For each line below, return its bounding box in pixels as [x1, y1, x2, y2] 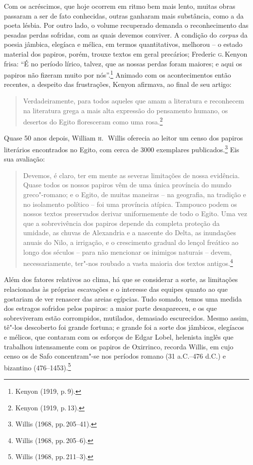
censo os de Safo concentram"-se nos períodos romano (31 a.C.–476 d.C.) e [4, 351, 226, 361]
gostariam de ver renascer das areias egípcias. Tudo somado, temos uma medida [4, 293, 242, 303]
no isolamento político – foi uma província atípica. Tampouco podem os [23, 199, 237, 209]
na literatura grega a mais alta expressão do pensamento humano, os [23, 105, 228, 115]
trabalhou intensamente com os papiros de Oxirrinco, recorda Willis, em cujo [4, 341, 234, 351]
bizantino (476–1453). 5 [4, 361, 71, 372]
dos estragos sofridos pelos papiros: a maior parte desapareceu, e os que [4, 303, 217, 313]
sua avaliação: [4, 154, 45, 164]
